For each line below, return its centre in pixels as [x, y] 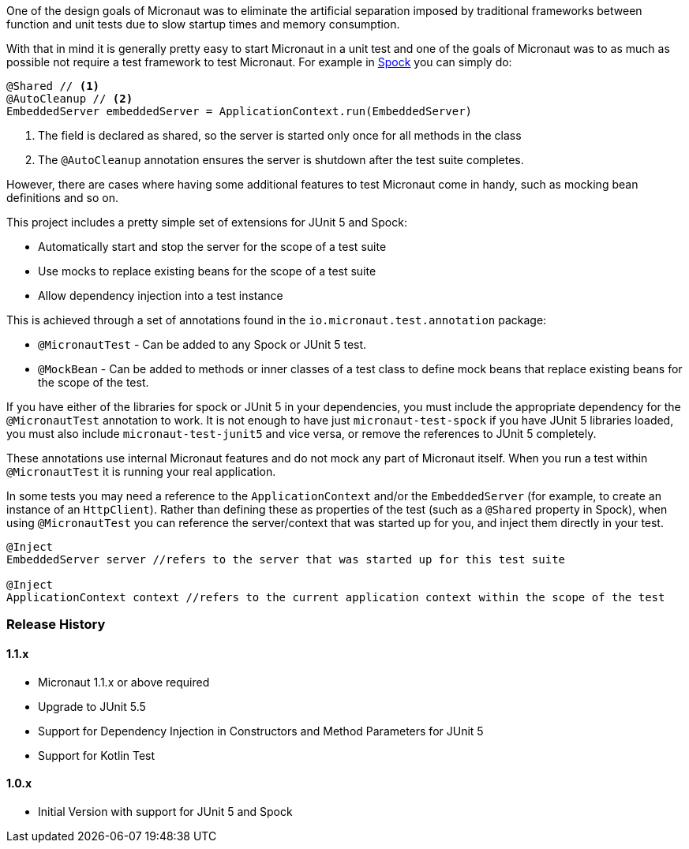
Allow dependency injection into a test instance [161, 295]
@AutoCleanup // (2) [70, 99]
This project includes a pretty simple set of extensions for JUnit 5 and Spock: [207, 222]
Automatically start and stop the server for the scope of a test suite [212, 247]
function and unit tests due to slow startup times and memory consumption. [203, 24]
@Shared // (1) [53, 86]
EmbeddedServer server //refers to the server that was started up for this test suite [286, 559]
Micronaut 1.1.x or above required [124, 682]
